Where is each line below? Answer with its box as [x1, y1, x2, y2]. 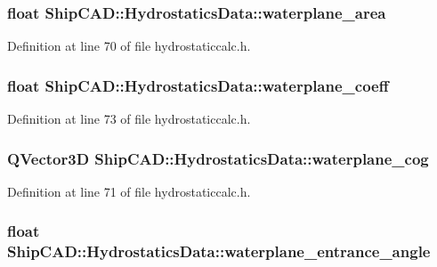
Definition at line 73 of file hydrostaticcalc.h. [7, 109, 251, 128]
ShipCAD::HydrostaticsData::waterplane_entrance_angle [7, 240, 431, 263]
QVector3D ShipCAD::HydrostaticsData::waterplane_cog [7, 147, 429, 169]
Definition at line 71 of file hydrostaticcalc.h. [7, 182, 251, 200]
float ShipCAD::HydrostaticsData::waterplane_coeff [7, 74, 389, 96]
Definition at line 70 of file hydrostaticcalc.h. [7, 36, 251, 55]
